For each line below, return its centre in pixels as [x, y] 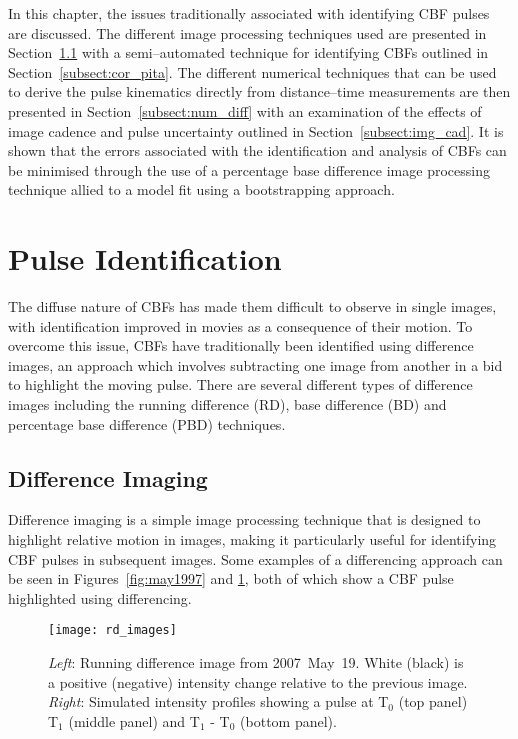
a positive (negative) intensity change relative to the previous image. [258, 681]
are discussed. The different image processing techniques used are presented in [247, 32]
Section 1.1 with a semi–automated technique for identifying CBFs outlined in [248, 52]
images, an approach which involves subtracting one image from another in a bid [255, 364]
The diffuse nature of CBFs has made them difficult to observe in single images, [252, 306]
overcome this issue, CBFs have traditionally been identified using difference [241, 345]
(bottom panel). [288, 720]
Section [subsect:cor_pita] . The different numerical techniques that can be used [252, 71]
